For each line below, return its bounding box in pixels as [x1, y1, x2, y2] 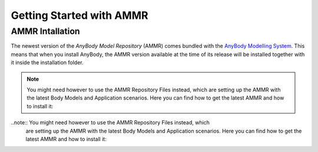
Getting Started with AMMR [11, 9, 148, 22]
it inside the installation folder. [11, 59, 84, 66]
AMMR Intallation [11, 26, 81, 37]
